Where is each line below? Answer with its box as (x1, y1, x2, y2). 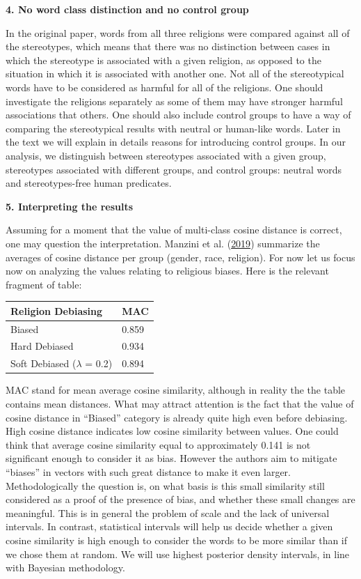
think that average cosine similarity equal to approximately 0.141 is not (6, 437, 311, 451)
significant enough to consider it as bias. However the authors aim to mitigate (6, 451, 337, 465)
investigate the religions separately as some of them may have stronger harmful (6, 93, 343, 108)
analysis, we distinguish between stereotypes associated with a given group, (6, 148, 326, 162)
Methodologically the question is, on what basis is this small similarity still (6, 478, 325, 493)
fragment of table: (6, 277, 82, 291)
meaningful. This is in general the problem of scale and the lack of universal (6, 505, 330, 520)
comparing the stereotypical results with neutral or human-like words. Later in (6, 121, 341, 135)
